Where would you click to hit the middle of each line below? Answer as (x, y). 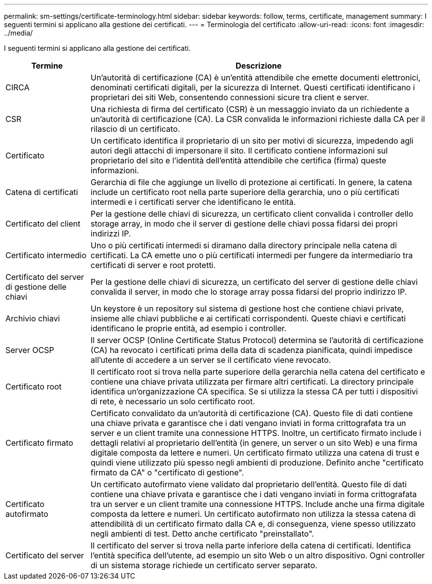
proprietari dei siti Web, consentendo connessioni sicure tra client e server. (230, 97)
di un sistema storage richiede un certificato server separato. (204, 565)
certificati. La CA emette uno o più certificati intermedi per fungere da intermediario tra (252, 255)
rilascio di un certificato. (135, 129)
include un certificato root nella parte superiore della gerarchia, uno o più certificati (245, 192)
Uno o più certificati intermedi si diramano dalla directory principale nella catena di (244, 245)
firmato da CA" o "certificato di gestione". (167, 472)
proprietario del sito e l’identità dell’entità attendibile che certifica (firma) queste (238, 160)
